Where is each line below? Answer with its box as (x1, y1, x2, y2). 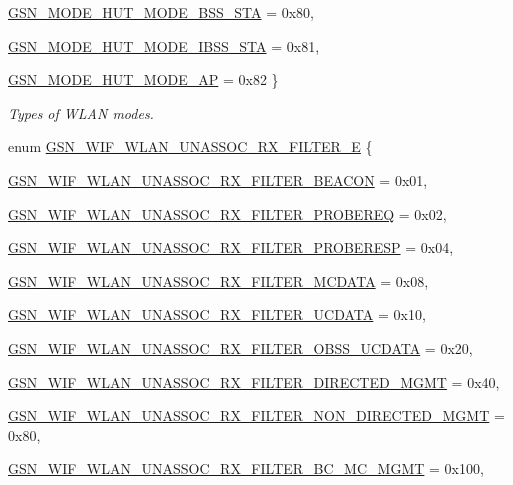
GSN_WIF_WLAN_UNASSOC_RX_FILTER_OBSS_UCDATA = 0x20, (8, 337, 473, 358)
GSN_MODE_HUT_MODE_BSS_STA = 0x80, (8, 2, 315, 22)
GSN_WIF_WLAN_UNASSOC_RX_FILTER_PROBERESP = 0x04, (8, 237, 454, 258)
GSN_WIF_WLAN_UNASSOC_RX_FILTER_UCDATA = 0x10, (8, 304, 426, 325)
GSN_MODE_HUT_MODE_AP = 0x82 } (8, 69, 279, 90)
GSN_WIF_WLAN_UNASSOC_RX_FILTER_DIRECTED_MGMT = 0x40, (8, 371, 500, 392)
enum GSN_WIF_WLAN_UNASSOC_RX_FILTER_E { (8, 136, 373, 157)
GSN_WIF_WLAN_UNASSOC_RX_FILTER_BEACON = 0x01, (8, 169, 428, 190)
